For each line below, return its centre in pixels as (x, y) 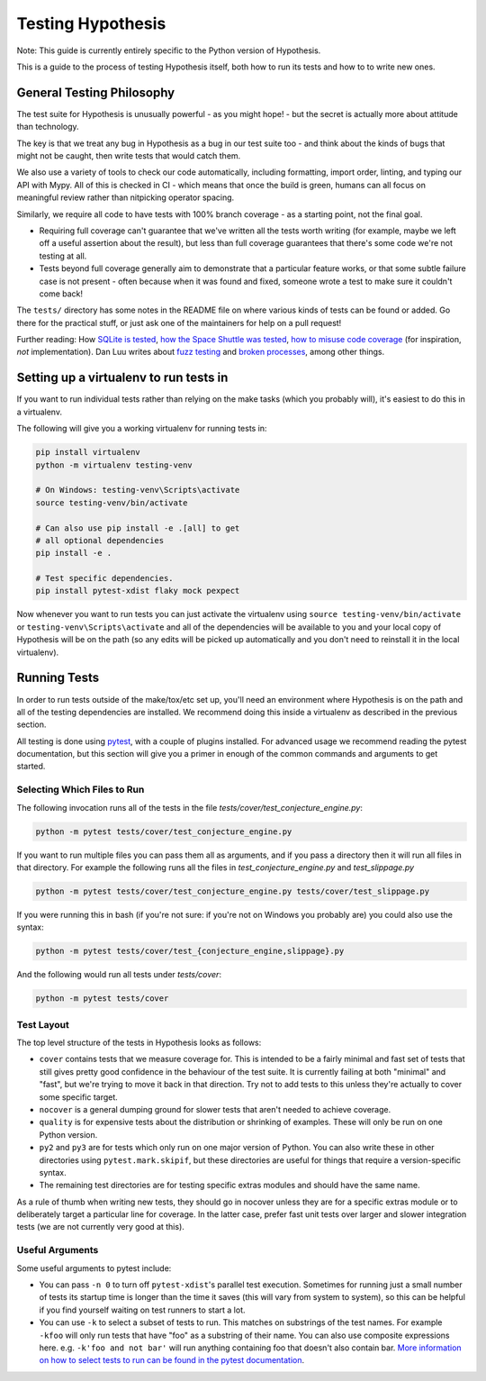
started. (31, 767)
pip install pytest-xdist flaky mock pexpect (138, 591)
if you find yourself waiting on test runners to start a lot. (142, 1310)
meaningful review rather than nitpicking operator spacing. (126, 197)
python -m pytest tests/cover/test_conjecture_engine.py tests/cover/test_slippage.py (233, 891)
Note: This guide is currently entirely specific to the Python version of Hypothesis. (169, 50)
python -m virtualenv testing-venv (114, 465)
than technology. (48, 127)
